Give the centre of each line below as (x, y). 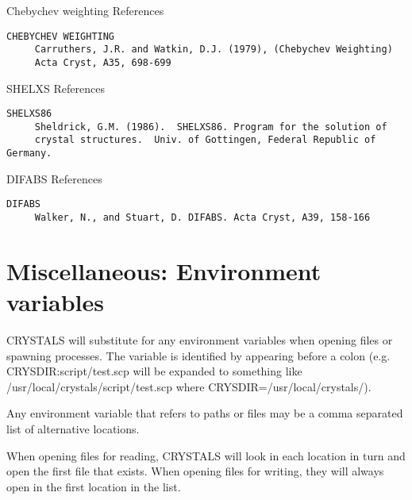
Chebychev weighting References (85, 10)
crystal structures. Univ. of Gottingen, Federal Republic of (205, 140)
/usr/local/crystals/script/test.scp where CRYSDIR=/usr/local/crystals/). (189, 386)
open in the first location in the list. (94, 486)
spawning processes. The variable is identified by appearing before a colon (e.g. (198, 355)
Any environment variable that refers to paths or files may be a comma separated (205, 413)
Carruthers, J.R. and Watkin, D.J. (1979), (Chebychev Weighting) (214, 50)
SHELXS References (56, 88)
